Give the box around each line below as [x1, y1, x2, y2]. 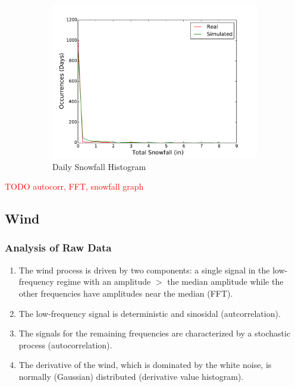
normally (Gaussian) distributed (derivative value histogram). [18, 370, 244, 382]
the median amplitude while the [167, 275, 284, 288]
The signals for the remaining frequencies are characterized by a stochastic [18, 327, 291, 339]
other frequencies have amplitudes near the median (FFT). [18, 287, 233, 299]
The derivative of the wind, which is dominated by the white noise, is [18, 358, 272, 371]
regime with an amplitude [57, 275, 151, 288]
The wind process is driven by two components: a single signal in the [18, 263, 270, 276]
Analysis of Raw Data [5, 240, 112, 255]
